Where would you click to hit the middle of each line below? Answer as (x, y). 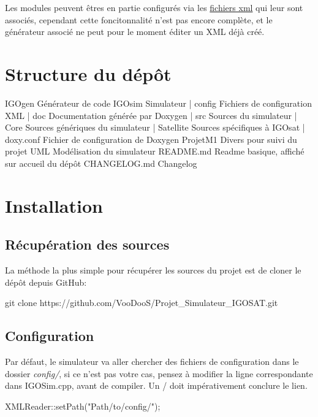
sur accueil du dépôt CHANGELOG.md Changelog (101, 163)
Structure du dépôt (88, 73)
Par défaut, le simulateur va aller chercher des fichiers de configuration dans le (152, 362)
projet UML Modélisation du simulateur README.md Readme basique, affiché (155, 151)
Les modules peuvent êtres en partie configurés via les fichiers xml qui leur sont (154, 7)
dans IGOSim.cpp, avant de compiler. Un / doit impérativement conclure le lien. (156, 385)
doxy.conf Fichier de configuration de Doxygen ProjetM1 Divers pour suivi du (151, 139)
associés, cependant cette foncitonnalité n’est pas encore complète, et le (139, 19)
